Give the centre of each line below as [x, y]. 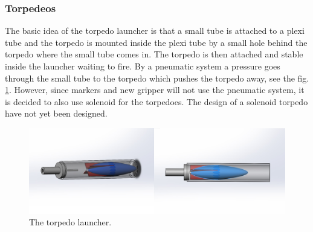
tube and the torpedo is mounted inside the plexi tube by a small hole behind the [156, 42]
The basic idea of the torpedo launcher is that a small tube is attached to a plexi [155, 31]
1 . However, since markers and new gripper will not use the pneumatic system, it [155, 90]
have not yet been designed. [56, 113]
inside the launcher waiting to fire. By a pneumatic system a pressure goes [143, 66]
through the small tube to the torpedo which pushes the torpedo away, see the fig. [157, 78]
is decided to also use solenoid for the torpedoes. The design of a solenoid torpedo [156, 101]
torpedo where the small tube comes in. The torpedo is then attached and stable [154, 54]
